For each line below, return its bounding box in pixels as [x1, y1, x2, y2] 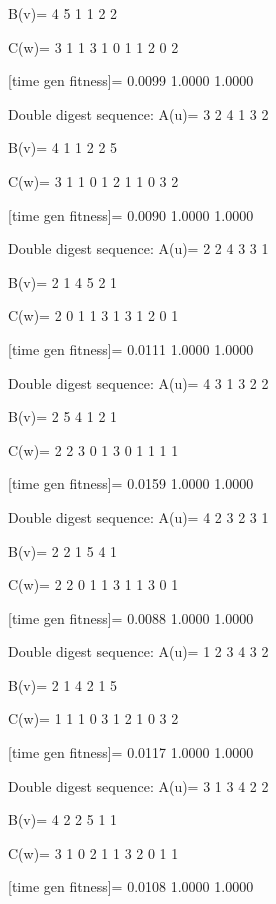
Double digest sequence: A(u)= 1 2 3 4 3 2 [8, 641, 269, 662]
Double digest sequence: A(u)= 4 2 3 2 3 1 [8, 506, 269, 527]
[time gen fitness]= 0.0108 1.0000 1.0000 [8, 876, 254, 897]
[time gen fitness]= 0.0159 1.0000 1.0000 [8, 473, 254, 494]
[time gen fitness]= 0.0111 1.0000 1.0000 [8, 338, 254, 359]
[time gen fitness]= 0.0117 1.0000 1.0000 [8, 742, 254, 763]
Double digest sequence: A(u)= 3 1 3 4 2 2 [8, 775, 269, 796]
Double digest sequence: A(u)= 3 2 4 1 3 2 [8, 103, 269, 124]
